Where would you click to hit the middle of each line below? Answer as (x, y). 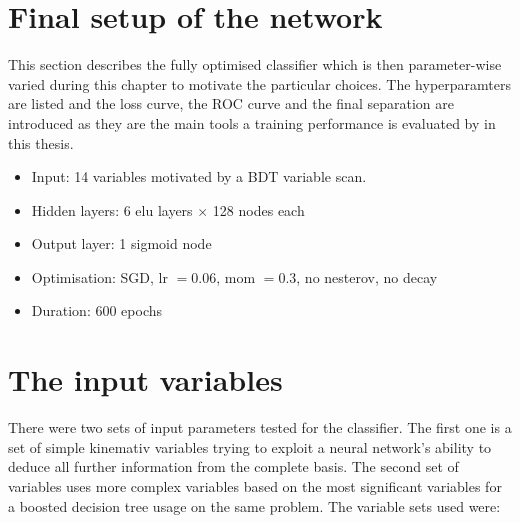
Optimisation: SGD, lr (99, 276)
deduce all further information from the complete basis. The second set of (233, 466)
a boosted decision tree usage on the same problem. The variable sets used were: (254, 505)
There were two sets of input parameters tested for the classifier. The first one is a (260, 427)
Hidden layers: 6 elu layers (112, 209)
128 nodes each (258, 209)
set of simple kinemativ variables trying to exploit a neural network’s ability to (250, 446)
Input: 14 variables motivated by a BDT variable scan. (199, 176)
